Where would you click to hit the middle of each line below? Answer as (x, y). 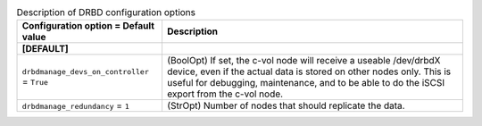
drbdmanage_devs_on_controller (85, 71)
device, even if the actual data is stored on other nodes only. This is (309, 71)
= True (35, 81)
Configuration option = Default (88, 26)
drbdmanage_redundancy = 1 (75, 105)
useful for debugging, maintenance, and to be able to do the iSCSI (306, 83)
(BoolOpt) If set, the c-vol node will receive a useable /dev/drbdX (303, 61)
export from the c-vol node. (225, 94)
